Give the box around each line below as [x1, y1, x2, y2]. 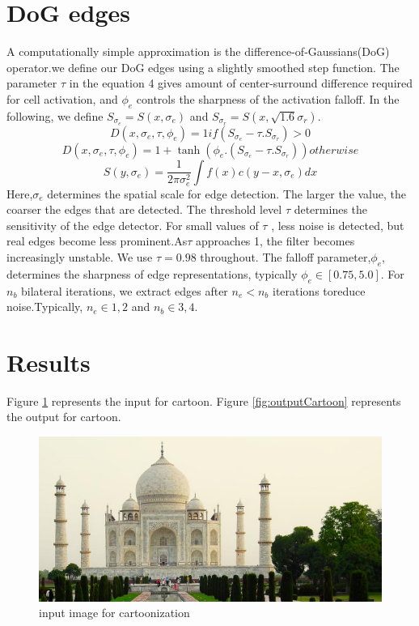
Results [6, 345, 91, 378]
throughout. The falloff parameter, [200, 248, 371, 265]
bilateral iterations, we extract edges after [21, 282, 228, 299]
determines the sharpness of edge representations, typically [6, 265, 298, 282]
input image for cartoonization [39, 604, 190, 621]
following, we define [6, 107, 104, 124]
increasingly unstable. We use [6, 248, 153, 265]
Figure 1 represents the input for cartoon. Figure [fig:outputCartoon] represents [6, 392, 401, 409]
